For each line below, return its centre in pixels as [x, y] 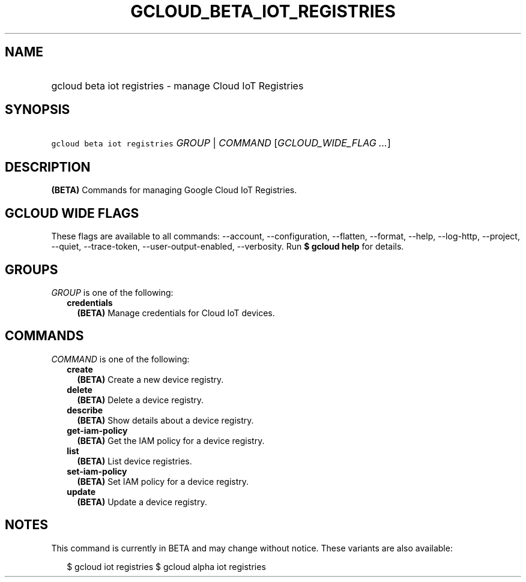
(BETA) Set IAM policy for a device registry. [163, 481]
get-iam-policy [97, 430]
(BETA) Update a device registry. [142, 502]
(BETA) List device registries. [135, 461]
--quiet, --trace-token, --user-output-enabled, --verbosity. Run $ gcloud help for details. [228, 247]
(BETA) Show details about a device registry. [165, 420]
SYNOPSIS [38, 110]
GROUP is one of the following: [112, 292]
